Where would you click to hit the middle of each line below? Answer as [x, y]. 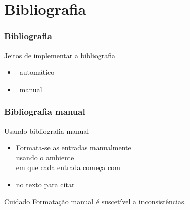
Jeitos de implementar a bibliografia [60, 55]
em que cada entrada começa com [68, 167]
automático [37, 72]
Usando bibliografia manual [47, 130]
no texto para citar [45, 184]
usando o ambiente [45, 157]
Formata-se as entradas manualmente [74, 148]
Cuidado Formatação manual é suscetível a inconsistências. [95, 201]
